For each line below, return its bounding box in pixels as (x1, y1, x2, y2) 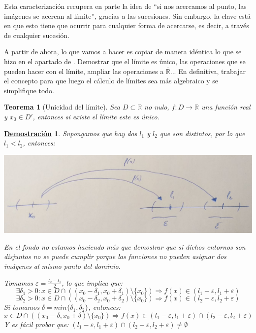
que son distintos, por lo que (160, 128, 245, 138)
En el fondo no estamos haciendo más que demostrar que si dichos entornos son (4, 241, 246, 252)
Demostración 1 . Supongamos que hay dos (4, 128, 137, 138)
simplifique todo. (4, 85, 54, 95)
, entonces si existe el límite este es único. (32, 111, 160, 121)
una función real (201, 102, 251, 112)
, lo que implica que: (62, 277, 123, 288)
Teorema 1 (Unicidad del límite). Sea (4, 102, 120, 112)
